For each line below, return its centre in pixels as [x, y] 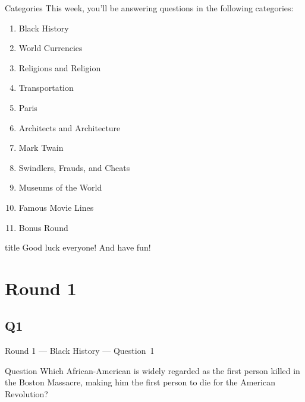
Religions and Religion [60, 67]
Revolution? [26, 394]
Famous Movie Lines [56, 207]
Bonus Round [43, 227]
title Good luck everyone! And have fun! [78, 247]
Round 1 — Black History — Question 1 [80, 351]
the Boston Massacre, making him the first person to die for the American [140, 382]
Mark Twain [41, 148]
